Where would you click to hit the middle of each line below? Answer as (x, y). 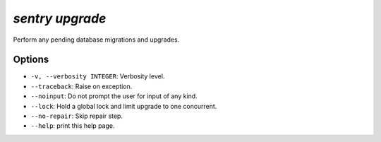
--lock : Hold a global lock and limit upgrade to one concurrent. (124, 106)
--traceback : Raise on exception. (81, 86)
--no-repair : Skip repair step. (77, 116)
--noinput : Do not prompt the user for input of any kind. (114, 96)
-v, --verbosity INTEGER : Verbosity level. (98, 76)
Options (31, 60)
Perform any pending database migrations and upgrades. (96, 40)
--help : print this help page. (73, 126)
